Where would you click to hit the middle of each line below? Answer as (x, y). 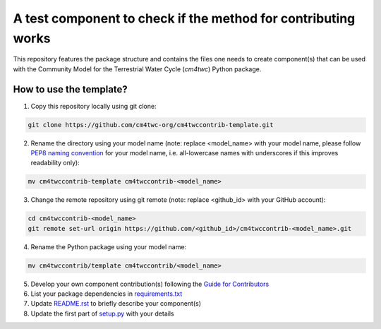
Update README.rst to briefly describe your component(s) (116, 304)
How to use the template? (71, 89)
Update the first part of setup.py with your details (102, 313)
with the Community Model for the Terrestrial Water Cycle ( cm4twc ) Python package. (137, 69)
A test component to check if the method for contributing (184, 18)
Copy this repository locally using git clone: (93, 106)
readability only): (55, 163)
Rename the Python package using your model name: (109, 246)
